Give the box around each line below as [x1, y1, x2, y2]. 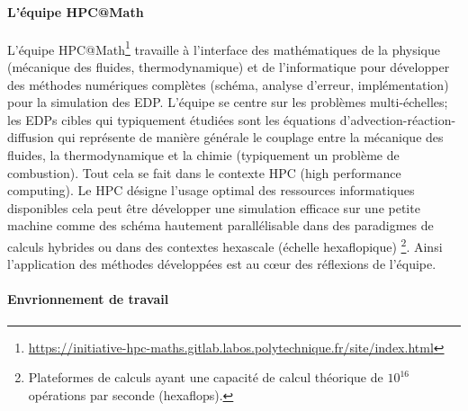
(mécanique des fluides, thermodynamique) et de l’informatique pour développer [7, 58, 450, 76]
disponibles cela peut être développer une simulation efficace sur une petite [7, 198, 420, 217]
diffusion [7, 128, 54, 147]
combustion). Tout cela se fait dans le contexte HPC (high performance [7, 163, 401, 182]
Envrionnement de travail [7, 290, 169, 308]
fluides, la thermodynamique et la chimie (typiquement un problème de [7, 146, 400, 165]
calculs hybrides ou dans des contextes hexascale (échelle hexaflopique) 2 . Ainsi [7, 234, 443, 255]
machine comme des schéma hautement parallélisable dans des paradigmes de [7, 216, 434, 235]
